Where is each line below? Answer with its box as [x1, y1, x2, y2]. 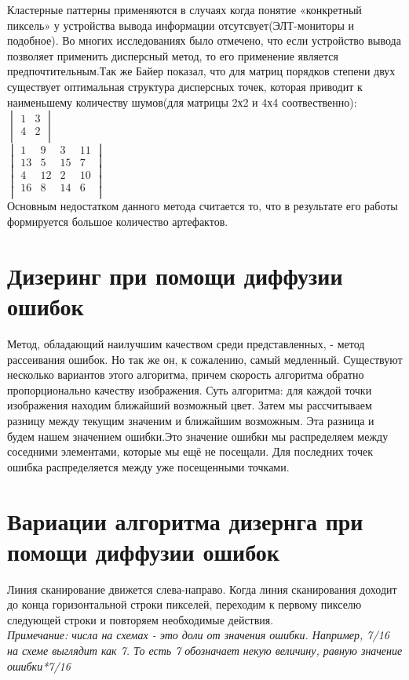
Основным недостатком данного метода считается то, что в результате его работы [7, 198, 398, 214]
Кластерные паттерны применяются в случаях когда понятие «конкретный [7, 2, 362, 17]
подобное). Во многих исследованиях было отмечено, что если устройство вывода [7, 32, 401, 49]
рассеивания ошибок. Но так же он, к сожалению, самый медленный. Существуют [7, 351, 403, 367]
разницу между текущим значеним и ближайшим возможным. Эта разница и [7, 412, 374, 428]
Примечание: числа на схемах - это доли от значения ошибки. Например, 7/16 [7, 627, 389, 643]
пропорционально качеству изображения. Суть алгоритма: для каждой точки [7, 381, 372, 398]
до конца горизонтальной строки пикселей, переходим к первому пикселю [7, 596, 362, 613]
